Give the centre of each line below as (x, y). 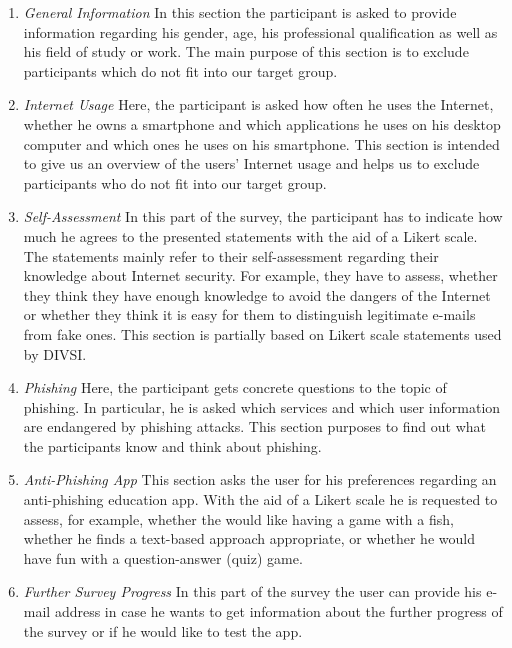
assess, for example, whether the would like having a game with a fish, (238, 518)
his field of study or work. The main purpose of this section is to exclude (246, 51)
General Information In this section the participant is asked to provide (240, 12)
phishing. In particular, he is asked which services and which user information (262, 406)
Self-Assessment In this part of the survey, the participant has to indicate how (263, 216)
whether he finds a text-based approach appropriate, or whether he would (249, 538)
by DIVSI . (55, 353)
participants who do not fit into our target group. (175, 182)
